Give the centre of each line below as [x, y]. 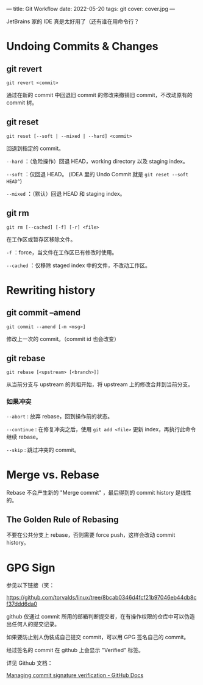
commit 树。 [22, 102]
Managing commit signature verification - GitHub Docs [75, 675]
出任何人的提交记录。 [33, 624]
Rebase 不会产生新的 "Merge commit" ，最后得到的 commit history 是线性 [99, 492]
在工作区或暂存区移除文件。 [41, 239]
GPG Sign [31, 568]
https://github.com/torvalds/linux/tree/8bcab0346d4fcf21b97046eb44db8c [101, 598]
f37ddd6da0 [22, 604]
